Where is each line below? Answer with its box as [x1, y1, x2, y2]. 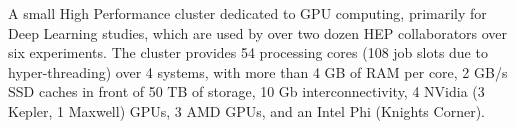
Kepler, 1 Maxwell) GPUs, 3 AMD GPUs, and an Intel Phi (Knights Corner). [8, 100, 485, 121]
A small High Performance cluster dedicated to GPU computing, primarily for [8, 3, 487, 23]
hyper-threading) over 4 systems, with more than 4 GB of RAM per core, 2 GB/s [8, 61, 508, 82]
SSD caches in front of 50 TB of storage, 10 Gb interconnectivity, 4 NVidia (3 [8, 81, 485, 102]
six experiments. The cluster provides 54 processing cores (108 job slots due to [8, 42, 488, 63]
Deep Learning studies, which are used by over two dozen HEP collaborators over [8, 22, 508, 43]
